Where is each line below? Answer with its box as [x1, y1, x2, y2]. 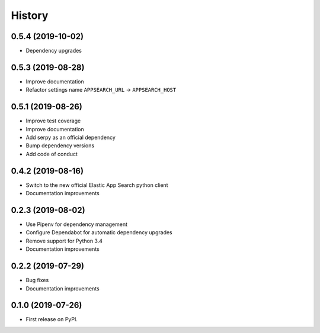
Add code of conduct [25, 150, 78, 157]
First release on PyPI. [25, 316, 78, 323]
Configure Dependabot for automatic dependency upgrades [25, 229, 173, 236]
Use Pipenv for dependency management [25, 221, 127, 228]
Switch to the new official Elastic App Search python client [25, 181, 168, 189]
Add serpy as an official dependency [25, 134, 116, 141]
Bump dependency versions [25, 142, 95, 149]
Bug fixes [25, 277, 49, 284]
